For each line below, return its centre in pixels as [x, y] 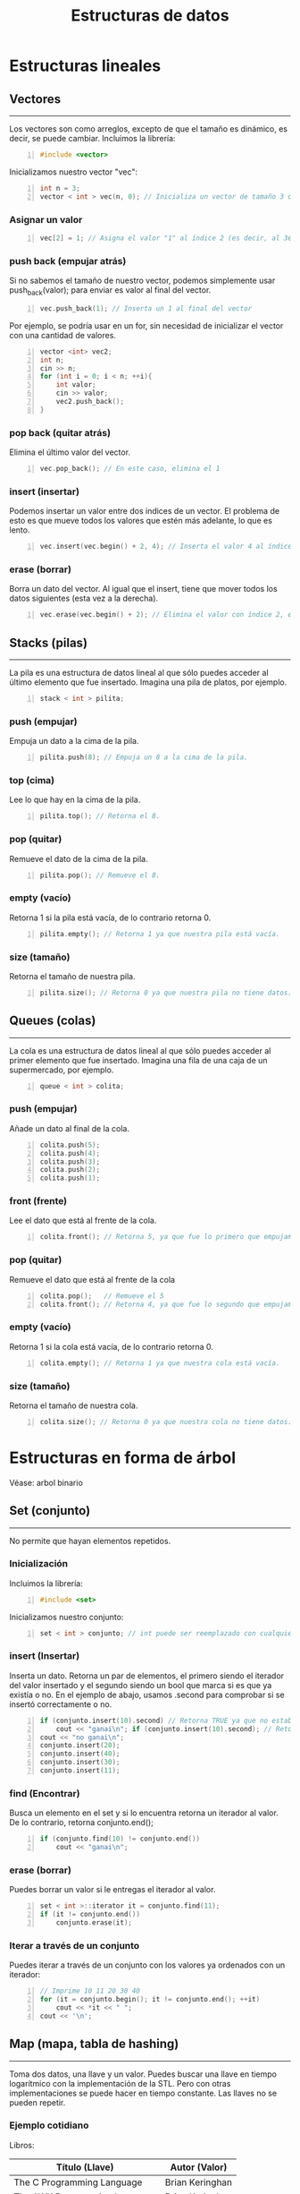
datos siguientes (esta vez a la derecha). [84, 598]
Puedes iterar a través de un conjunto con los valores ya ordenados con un [147, 1965]
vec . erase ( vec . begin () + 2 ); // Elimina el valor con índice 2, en [168, 615]
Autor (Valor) [199, 2167]
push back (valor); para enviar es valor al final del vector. [110, 291]
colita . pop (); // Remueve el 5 [102, 1296]
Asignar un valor [46, 219]
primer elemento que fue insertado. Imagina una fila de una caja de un [138, 1060]
